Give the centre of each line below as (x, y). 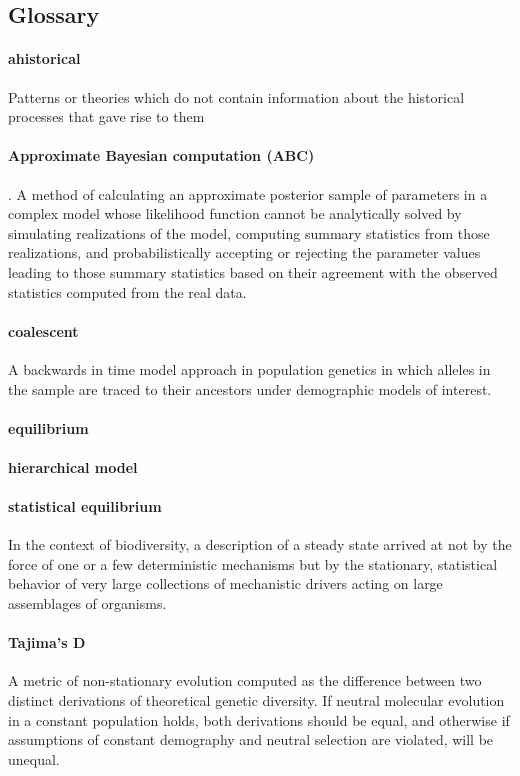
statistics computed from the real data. (127, 291)
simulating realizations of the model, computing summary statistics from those (249, 232)
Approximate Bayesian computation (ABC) (161, 155)
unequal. (34, 758)
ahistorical (44, 58)
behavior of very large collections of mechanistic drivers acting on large (225, 583)
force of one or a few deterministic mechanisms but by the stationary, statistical (253, 563)
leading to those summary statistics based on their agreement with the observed (253, 271)
